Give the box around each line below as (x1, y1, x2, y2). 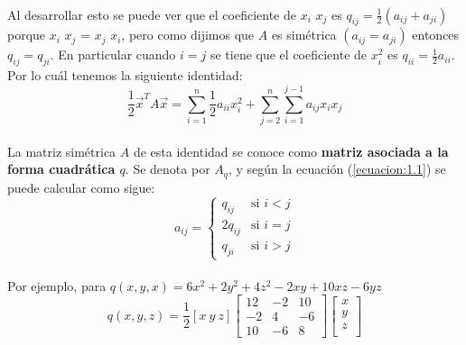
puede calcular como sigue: (7, 177, 155, 196)
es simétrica (271, 25, 337, 44)
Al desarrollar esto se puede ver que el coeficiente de (7, 5, 296, 23)
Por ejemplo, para (7, 276, 107, 295)
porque (7, 25, 46, 44)
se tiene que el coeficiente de (210, 45, 368, 64)
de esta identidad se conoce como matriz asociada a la (133, 141, 449, 160)
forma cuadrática (7, 159, 116, 178)
